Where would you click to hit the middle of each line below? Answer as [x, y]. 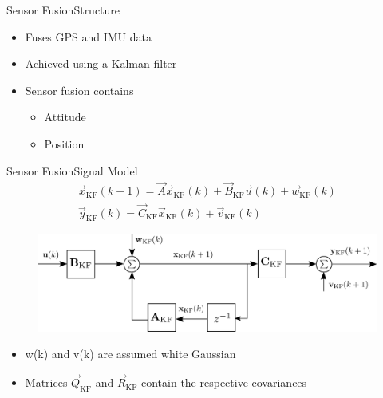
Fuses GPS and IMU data [88, 36]
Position [64, 143]
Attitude [65, 117]
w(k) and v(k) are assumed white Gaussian [130, 354]
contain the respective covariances [224, 382]
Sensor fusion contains [79, 90]
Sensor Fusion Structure [63, 10]
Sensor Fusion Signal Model [72, 170]
